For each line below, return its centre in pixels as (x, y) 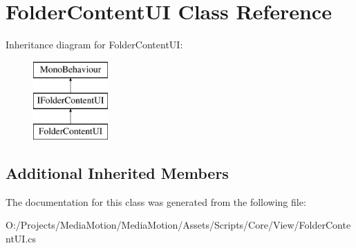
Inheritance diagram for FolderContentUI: (94, 45)
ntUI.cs (21, 239)
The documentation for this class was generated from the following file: (156, 201)
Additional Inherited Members (117, 173)
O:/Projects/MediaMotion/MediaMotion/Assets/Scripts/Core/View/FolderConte (178, 225)
